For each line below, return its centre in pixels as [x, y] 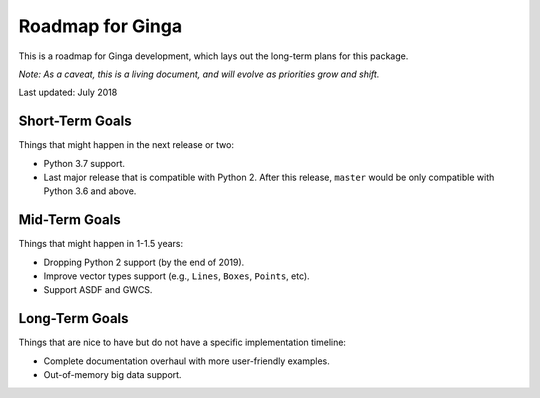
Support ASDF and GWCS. [98, 290]
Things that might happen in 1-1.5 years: [101, 244]
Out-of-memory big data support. [112, 375]
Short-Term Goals [75, 121]
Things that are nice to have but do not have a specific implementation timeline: [182, 342]
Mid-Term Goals [69, 220]
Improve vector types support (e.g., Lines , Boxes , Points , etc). [176, 276]
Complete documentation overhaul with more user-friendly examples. [186, 361]
